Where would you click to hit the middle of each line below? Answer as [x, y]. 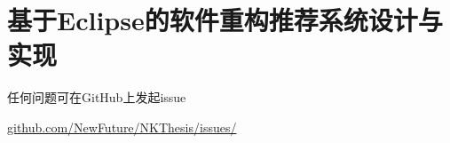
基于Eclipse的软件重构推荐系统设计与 [225, 20]
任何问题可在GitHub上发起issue [97, 97]
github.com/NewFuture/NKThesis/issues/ [122, 127]
